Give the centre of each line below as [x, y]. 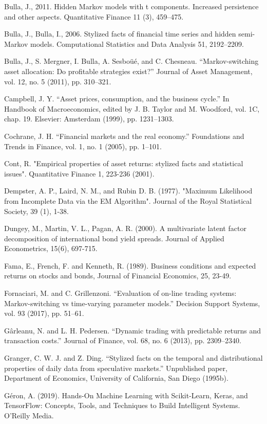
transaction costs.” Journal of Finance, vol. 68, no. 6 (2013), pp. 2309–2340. [123, 340]
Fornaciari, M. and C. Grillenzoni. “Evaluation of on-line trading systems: [120, 293]
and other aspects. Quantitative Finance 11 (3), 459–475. [94, 16]
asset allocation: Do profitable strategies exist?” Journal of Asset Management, [128, 71]
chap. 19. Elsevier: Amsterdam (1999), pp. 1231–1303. [89, 119]
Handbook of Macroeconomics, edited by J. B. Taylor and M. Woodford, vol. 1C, [132, 108]
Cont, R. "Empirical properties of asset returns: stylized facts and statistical [124, 163]
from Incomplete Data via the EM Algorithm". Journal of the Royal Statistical [128, 200]
